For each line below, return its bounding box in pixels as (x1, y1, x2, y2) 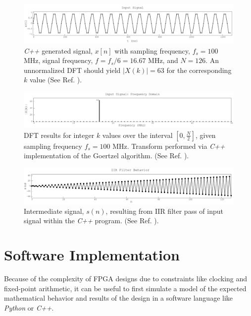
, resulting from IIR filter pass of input (105, 205, 223, 216)
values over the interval (102, 129, 173, 140)
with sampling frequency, (114, 45, 190, 56)
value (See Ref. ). (29, 74, 82, 85)
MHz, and (148, 55, 178, 65)
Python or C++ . (4, 302, 54, 313)
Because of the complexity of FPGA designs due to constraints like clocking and (4, 273, 248, 284)
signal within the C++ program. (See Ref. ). (24, 215, 159, 226)
